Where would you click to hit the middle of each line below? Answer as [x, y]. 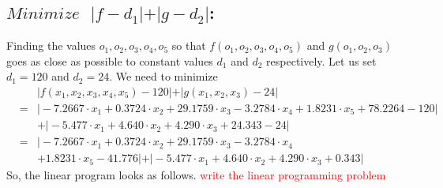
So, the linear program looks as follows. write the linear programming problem [196, 175]
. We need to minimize [163, 76]
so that [189, 45]
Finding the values [51, 45]
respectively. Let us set [321, 60]
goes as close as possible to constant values [110, 60]
